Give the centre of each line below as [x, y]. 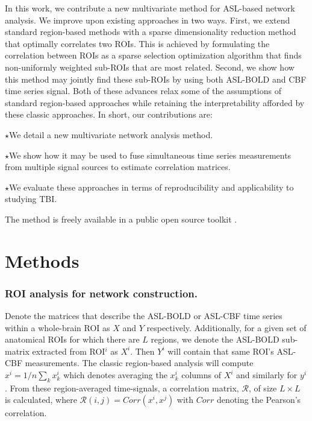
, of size [263, 388]
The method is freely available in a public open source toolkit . [121, 219]
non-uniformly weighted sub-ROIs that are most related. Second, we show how [150, 67]
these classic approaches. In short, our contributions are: [109, 114]
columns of [201, 375]
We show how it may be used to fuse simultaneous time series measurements [150, 155]
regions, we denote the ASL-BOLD [215, 339]
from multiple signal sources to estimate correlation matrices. [118, 167]
